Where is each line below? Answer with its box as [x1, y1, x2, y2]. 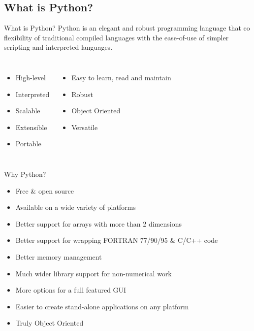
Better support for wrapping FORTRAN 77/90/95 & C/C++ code [15, 235, 218, 245]
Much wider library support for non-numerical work [15, 268, 172, 278]
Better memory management [15, 251, 102, 262]
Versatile [71, 122, 98, 132]
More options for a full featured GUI [15, 285, 127, 295]
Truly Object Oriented [15, 318, 84, 328]
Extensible [15, 122, 47, 132]
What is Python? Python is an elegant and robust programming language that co [4, 23, 250, 33]
